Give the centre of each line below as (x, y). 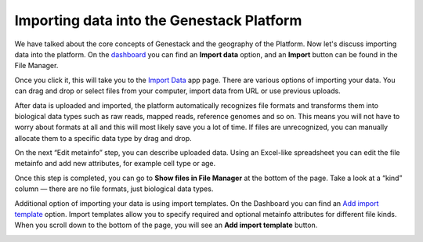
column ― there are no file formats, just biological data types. (114, 189)
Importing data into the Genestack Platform (158, 20)
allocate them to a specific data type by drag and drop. (103, 138)
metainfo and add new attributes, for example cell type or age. (115, 164)
